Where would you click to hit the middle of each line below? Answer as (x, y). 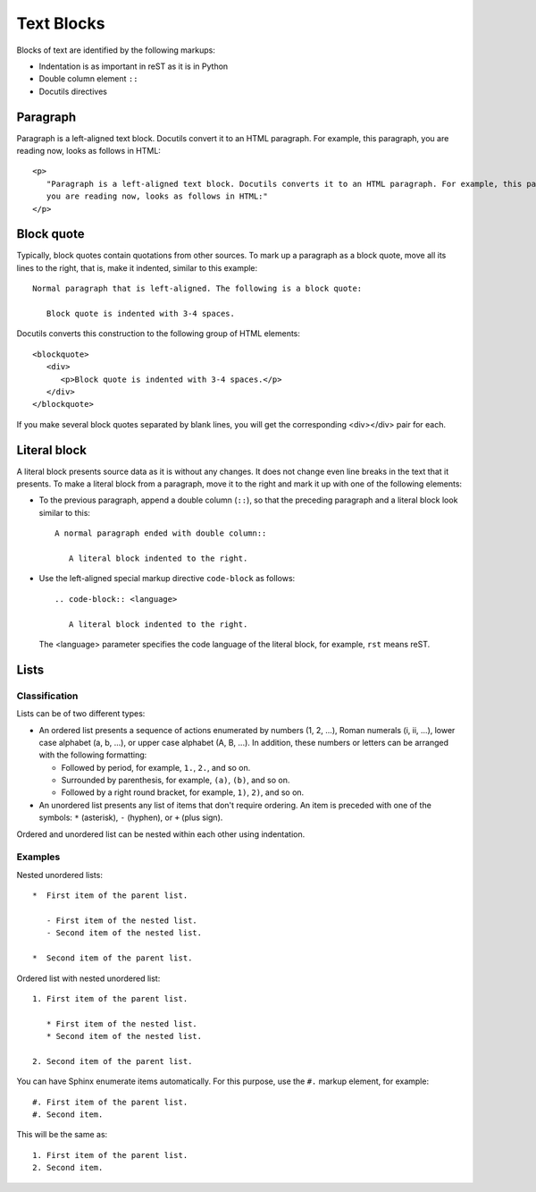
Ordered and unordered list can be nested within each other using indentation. (161, 834)
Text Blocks (61, 23)
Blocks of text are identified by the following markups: (116, 50)
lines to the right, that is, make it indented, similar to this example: (137, 267)
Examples (38, 857)
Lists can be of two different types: (81, 714)
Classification (47, 696)
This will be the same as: (62, 1135)
